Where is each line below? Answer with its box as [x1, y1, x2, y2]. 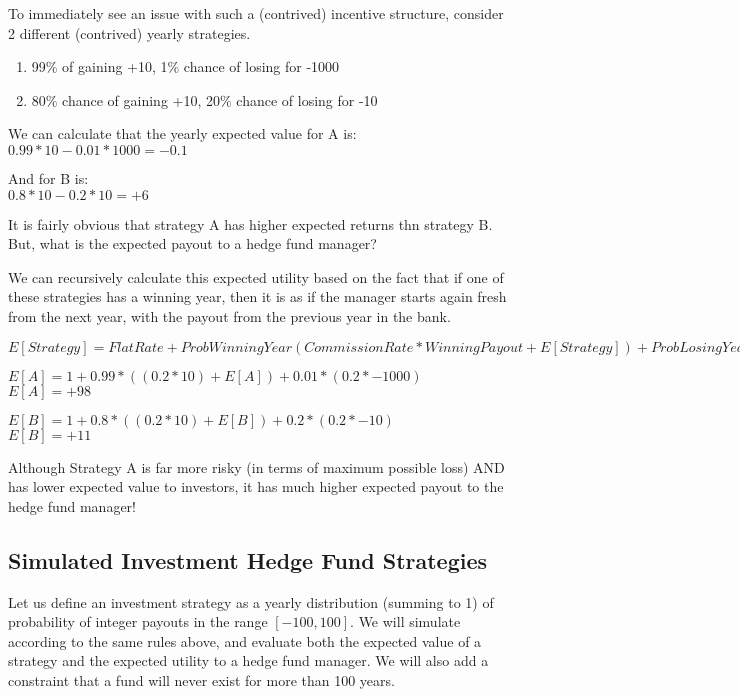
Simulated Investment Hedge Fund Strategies [8, 544, 488, 575]
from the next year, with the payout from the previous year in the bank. [8, 305, 451, 326]
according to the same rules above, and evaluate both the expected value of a [8, 630, 482, 651]
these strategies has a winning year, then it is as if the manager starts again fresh [8, 286, 507, 307]
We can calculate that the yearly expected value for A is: [8, 123, 357, 144]
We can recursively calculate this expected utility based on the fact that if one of [8, 266, 504, 287]
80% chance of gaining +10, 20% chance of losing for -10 [31, 89, 378, 110]
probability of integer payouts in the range [8, 611, 268, 632]
